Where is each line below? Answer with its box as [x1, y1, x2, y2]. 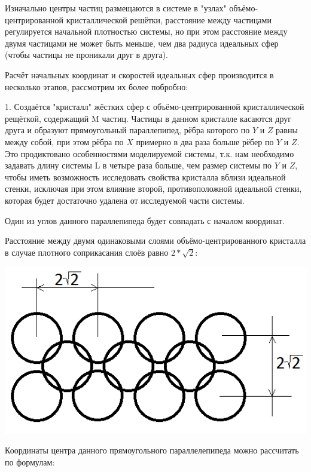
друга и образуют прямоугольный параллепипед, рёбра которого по [5, 124, 250, 136]
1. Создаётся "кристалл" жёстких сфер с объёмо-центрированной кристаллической [5, 100, 304, 113]
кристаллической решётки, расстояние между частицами [66, 13, 272, 26]
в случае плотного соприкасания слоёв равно [5, 246, 169, 258]
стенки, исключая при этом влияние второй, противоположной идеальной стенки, [5, 182, 302, 195]
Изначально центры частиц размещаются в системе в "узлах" [5, 2, 227, 14]
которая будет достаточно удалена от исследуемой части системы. [5, 194, 245, 206]
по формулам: [5, 455, 55, 468]
